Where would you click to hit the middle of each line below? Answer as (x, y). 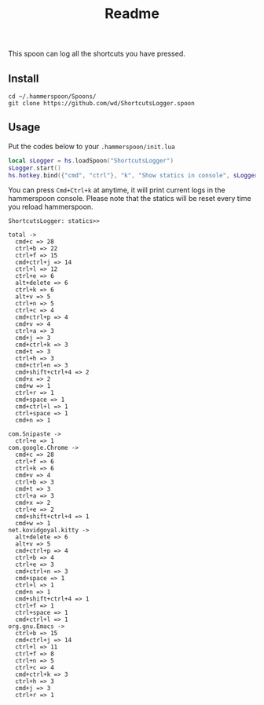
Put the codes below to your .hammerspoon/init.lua (92, 146)
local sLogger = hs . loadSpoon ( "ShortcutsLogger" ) (91, 161)
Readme (132, 14)
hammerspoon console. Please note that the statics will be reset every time (130, 199)
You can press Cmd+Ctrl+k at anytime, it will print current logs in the (117, 190)
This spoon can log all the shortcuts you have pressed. (97, 54)
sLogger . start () (35, 168)
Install (24, 78)
